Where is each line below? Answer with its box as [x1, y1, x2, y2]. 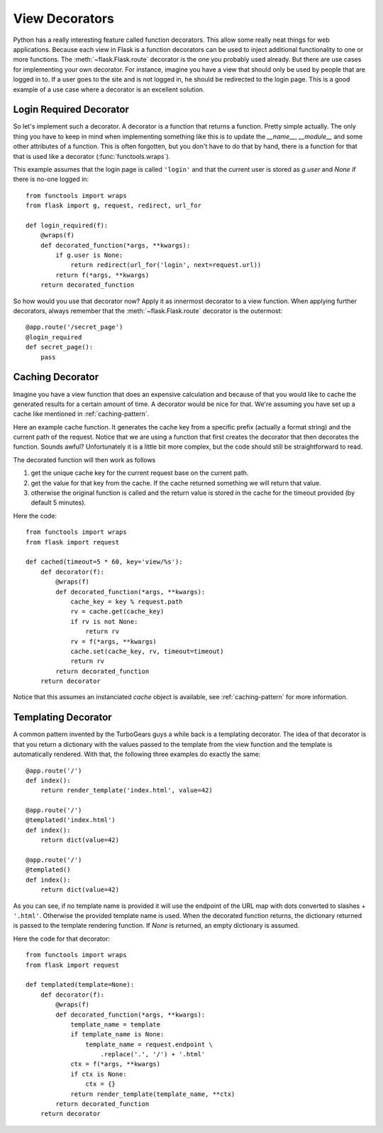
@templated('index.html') [26, 816, 116, 824]
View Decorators [13, 11, 115, 26]
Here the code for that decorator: [13, 934, 110, 943]
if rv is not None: [70, 618, 138, 625]
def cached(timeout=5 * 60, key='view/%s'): [26, 558, 184, 566]
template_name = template [70, 1020, 161, 1029]
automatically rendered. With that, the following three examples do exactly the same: [13, 750, 261, 759]
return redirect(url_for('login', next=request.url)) [70, 261, 262, 269]
